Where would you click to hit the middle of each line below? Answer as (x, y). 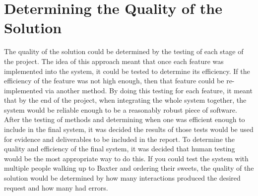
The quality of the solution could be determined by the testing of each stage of (124, 51)
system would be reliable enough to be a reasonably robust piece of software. (121, 109)
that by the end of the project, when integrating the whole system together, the (125, 100)
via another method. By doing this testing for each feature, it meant (149, 90)
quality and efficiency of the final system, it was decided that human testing (120, 149)
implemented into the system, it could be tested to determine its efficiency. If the (127, 71)
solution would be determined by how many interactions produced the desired (122, 178)
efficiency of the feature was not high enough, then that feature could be (114, 81)
